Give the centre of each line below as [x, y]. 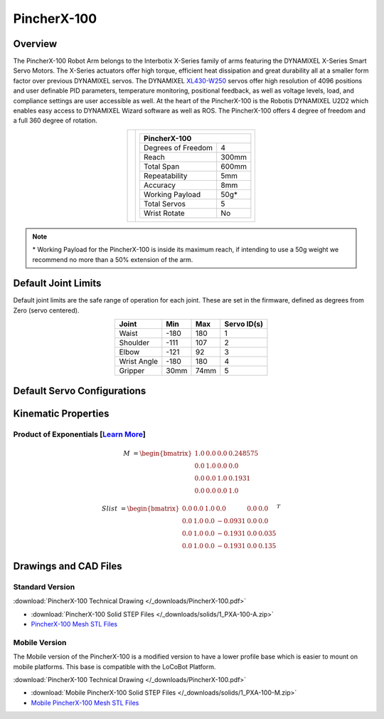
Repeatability [165, 176]
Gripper [132, 371]
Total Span [161, 166]
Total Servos [165, 204]
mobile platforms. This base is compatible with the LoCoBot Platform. [114, 666]
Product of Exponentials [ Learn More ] [79, 434]
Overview [35, 44]
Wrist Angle [139, 362]
